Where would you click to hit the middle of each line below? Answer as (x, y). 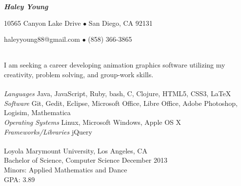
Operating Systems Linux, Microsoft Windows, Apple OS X (92, 122)
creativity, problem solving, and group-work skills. (79, 74)
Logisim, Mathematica (37, 112)
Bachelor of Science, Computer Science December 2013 (86, 160)
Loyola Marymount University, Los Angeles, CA (76, 150)
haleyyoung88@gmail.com (42, 39)
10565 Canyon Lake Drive (42, 23)
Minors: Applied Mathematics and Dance (66, 169)
